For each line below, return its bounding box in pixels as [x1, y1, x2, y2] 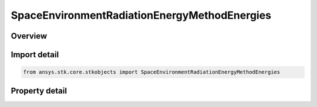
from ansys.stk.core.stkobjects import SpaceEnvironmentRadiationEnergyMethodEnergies [23, 69, 281, 75]
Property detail [11, 85, 68, 96]
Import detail [11, 50, 59, 60]
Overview [11, 31, 48, 41]
